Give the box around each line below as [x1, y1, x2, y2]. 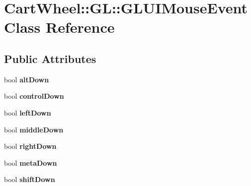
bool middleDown [4, 124, 64, 134]
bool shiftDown [4, 174, 55, 185]
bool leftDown [4, 107, 51, 118]
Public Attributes [4, 51, 96, 66]
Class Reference [4, 17, 115, 37]
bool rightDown [4, 141, 57, 151]
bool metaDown [4, 157, 57, 168]
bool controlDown [4, 91, 64, 101]
